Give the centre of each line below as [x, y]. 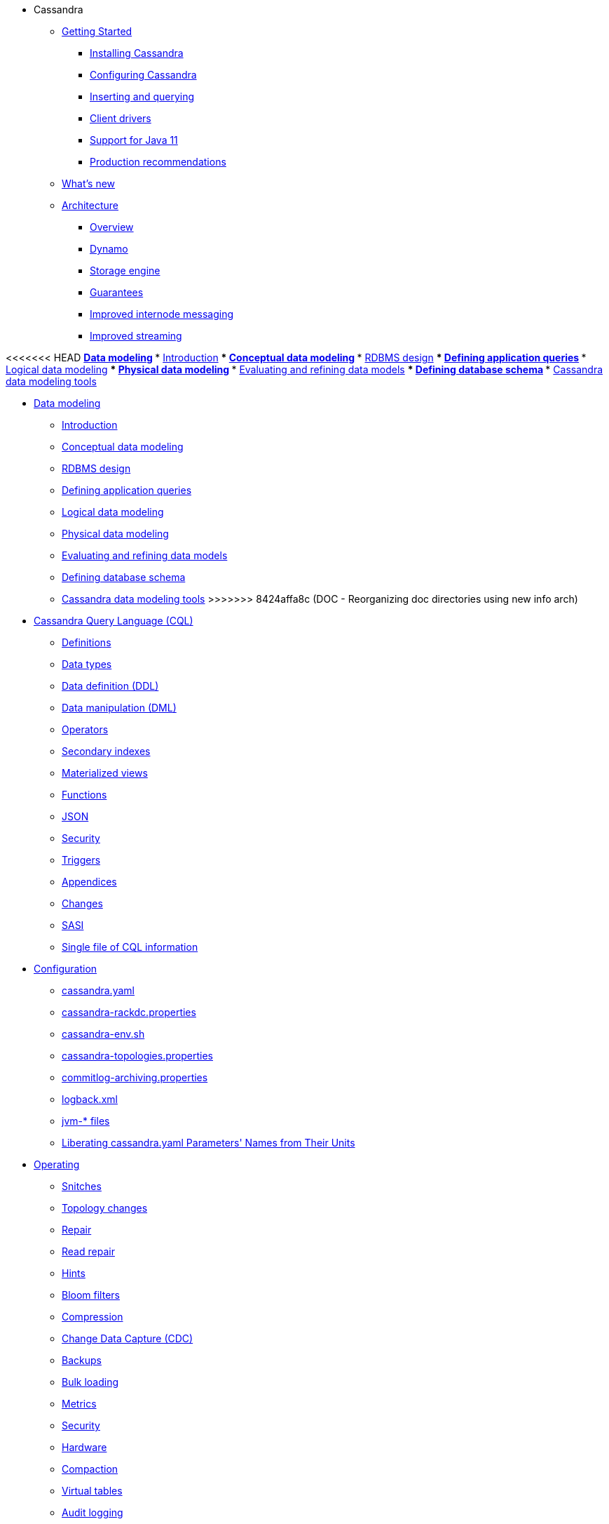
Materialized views [105, 773]
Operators [85, 729]
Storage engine [125, 270]
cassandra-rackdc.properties [129, 1012]
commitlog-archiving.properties [135, 1077]
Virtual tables [92, 1491]
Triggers [81, 860]
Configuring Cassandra [143, 75]
